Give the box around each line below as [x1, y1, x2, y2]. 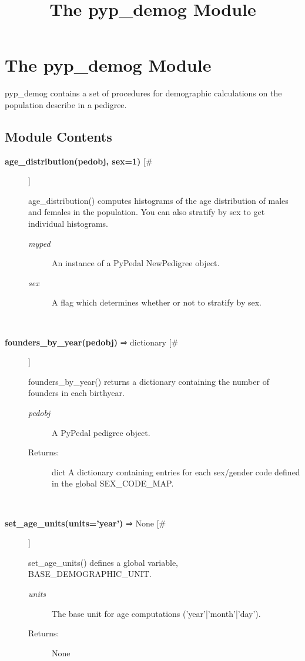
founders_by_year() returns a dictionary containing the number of [28, 375, 269, 387]
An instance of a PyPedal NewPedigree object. [52, 257, 220, 269]
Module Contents [5, 127, 112, 145]
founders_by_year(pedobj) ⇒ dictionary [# [5, 335, 179, 348]
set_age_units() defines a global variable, [28, 556, 178, 568]
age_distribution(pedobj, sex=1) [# [5, 155, 153, 167]
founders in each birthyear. [28, 387, 125, 399]
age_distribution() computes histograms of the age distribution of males [28, 194, 289, 206]
